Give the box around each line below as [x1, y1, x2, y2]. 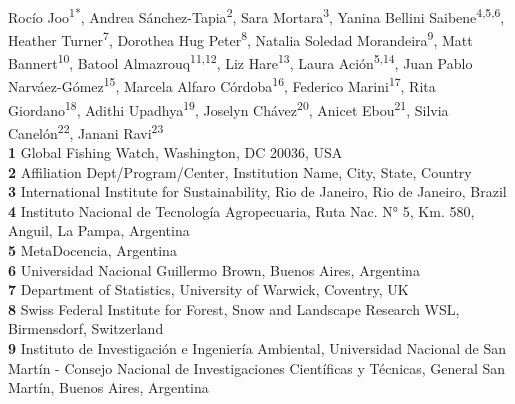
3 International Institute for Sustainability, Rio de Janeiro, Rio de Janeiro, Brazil [8, 181, 507, 202]
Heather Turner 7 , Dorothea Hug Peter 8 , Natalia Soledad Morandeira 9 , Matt [8, 26, 473, 50]
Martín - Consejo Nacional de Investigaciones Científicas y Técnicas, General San [8, 357, 506, 378]
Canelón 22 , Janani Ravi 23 [8, 119, 164, 143]
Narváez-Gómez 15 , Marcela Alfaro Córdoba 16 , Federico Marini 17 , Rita [8, 73, 436, 96]
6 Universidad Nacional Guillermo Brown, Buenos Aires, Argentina [8, 259, 420, 280]
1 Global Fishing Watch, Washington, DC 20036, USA [8, 142, 343, 163]
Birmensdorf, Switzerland [8, 318, 164, 339]
